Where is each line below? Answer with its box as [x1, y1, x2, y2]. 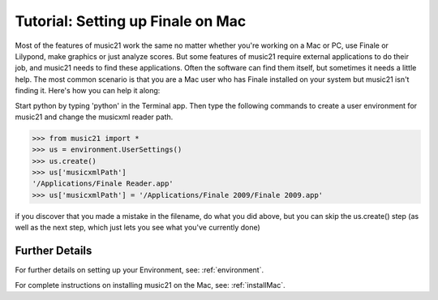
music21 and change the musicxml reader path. [15, 112, 174, 122]
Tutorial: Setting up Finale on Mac [15, 12, 247, 30]
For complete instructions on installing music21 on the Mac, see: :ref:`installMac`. [15, 280, 286, 289]
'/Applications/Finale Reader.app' [32, 179, 174, 188]
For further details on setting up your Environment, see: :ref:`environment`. [15, 265, 264, 275]
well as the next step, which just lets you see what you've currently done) [15, 223, 261, 233]
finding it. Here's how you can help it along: [15, 86, 161, 96]
